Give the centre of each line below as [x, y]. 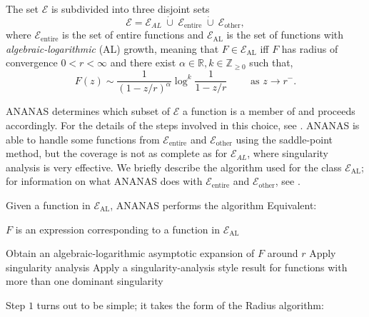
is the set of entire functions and [133, 35]
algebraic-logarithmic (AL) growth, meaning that [112, 48]
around [283, 253]
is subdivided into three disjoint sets [130, 9]
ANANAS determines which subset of [88, 111]
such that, [271, 62]
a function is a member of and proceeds [269, 111]
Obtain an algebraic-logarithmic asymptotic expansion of [130, 253]
